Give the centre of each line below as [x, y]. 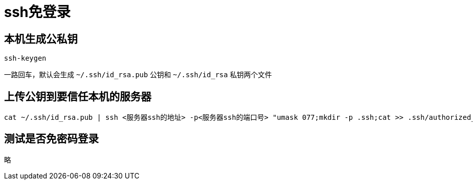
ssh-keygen [25, 58]
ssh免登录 [37, 12]
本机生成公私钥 [41, 39]
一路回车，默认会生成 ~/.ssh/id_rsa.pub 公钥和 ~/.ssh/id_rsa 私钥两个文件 [138, 75]
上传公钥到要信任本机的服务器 [78, 96]
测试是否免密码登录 [51, 139]
